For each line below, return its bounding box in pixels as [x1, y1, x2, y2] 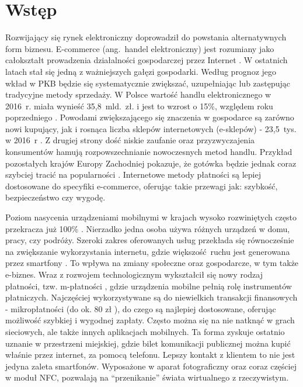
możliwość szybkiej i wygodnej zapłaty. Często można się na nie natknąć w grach [5, 314, 295, 326]
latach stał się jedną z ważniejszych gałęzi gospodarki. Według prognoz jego [5, 65, 277, 77]
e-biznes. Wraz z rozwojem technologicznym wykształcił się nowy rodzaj [5, 268, 263, 280]
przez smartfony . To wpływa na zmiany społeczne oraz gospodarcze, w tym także [5, 257, 299, 269]
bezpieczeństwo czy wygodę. [5, 191, 106, 203]
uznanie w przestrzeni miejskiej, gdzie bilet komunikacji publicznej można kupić [5, 337, 291, 349]
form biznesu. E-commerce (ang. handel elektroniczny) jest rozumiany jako [5, 42, 274, 54]
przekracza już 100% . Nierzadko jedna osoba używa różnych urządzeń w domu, [5, 222, 290, 234]
